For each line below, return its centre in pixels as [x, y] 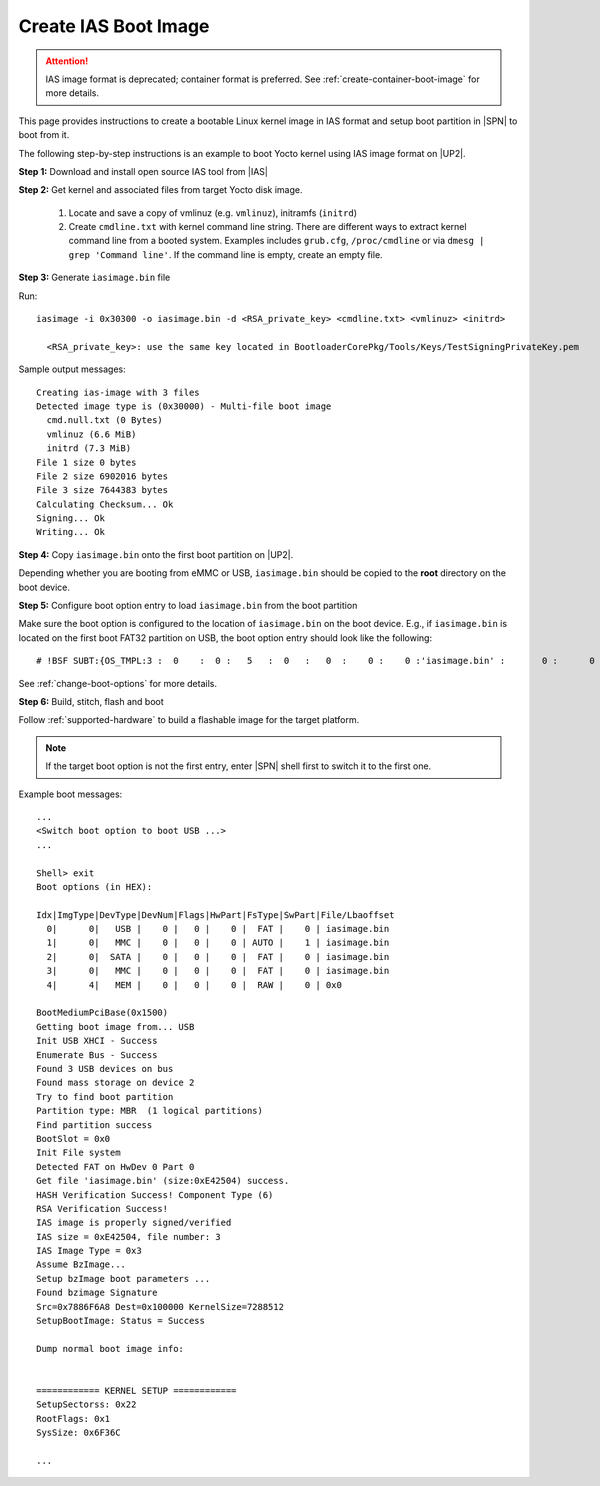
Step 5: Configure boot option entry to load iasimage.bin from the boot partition [188, 606]
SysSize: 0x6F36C [78, 1433]
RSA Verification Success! [102, 1208]
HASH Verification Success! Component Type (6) [155, 1194]
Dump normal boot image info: [110, 1348]
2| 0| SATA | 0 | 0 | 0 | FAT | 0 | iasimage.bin [218, 956]
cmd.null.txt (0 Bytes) [105, 420]
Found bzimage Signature [97, 1293]
